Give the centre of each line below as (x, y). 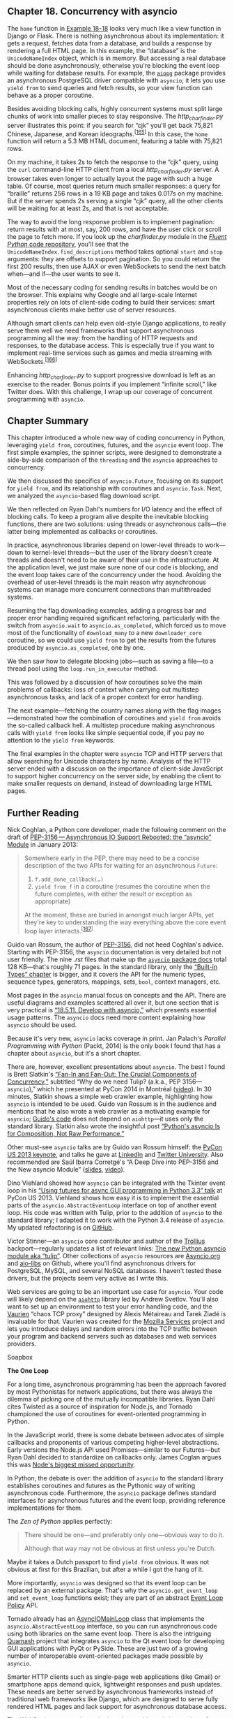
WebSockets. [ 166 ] (32, 361)
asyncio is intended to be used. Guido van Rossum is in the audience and (112, 1104)
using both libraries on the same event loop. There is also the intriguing (109, 1633)
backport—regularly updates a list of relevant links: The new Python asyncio (117, 1248)
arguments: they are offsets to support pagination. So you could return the (114, 259)
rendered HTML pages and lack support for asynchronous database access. (117, 1706)
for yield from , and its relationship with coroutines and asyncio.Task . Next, (115, 488)
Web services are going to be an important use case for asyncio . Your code (115, 1291)
